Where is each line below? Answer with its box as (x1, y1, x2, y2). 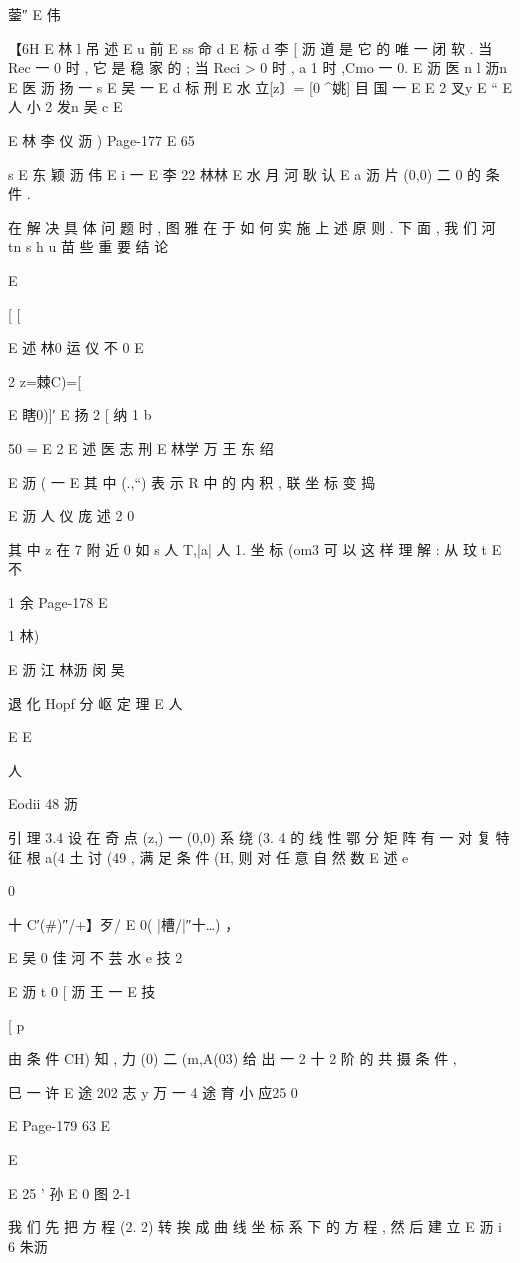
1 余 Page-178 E (8, 591, 108, 612)
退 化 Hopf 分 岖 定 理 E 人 (8, 692, 183, 713)
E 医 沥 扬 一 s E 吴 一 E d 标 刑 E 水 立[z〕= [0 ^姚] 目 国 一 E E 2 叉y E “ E (8, 76, 513, 97)
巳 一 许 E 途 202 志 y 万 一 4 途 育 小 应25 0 (8, 1081, 298, 1102)
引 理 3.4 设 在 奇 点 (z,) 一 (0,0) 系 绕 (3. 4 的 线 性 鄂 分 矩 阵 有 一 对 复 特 (8, 827, 510, 848)
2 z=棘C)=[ (8, 370, 82, 391)
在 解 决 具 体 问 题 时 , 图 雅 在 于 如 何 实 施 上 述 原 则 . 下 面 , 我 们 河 (8, 216, 496, 237)
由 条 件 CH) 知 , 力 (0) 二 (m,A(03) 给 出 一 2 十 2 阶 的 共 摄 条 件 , (8, 1048, 457, 1069)
